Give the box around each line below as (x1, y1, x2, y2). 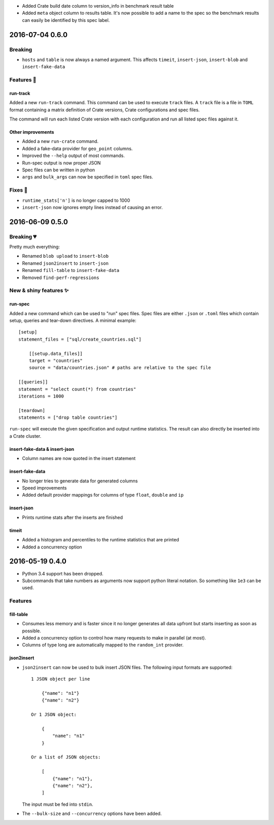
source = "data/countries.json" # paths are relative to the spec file (28, 365, 211, 371)
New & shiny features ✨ (9, 287, 69, 294)
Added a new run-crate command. (22, 138, 99, 144)
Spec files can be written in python (22, 167, 95, 173)
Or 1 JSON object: (31, 712, 77, 718)
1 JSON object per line (31, 676, 90, 682)
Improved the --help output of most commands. (22, 152, 125, 159)
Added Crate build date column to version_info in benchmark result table (22, 3, 174, 9)
